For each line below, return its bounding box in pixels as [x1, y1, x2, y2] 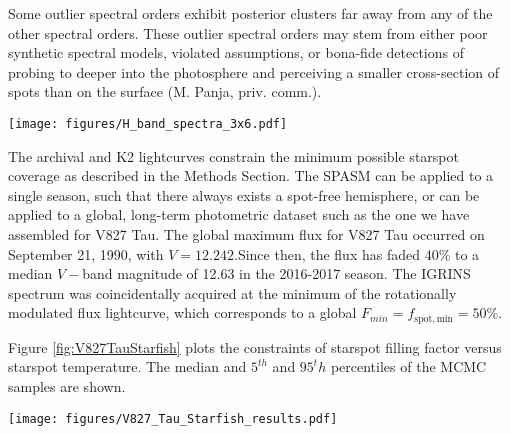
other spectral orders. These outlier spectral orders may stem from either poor [8, 22, 488, 43]
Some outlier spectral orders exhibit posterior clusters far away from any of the [8, 3, 493, 23]
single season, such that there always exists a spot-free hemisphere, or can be [8, 184, 480, 205]
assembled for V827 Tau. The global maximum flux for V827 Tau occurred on [8, 224, 485, 244]
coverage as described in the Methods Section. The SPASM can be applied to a [8, 165, 494, 186]
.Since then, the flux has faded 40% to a [234, 243, 480, 264]
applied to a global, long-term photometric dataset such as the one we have [8, 204, 470, 225]
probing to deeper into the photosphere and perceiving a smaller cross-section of [8, 61, 500, 82]
